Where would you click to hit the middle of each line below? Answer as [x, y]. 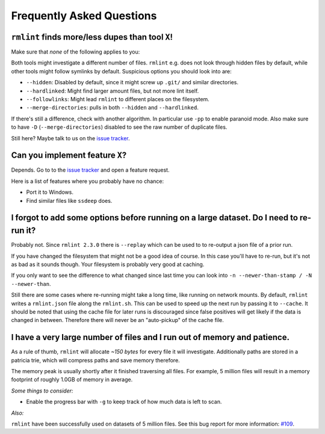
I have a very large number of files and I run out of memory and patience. [150, 337]
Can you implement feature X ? [69, 156]
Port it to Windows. [50, 192]
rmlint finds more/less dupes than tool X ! [92, 37]
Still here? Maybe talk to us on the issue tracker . [71, 138]
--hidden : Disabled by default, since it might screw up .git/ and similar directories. [132, 82]
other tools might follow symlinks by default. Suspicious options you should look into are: [121, 71]
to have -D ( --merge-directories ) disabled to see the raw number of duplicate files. [119, 127]
